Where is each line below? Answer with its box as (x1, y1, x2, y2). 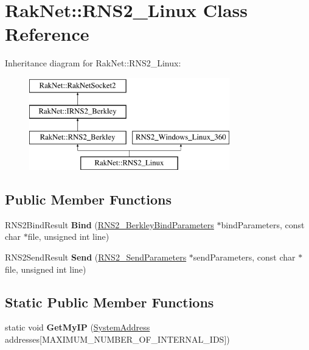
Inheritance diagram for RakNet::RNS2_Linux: (5, 57, 181, 69)
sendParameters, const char (193, 251, 296, 264)
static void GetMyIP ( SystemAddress (5, 321, 150, 334)
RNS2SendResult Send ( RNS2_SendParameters (5, 251, 187, 264)
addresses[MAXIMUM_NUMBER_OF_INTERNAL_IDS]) (5, 333, 230, 346)
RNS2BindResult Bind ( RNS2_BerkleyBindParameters (5, 218, 214, 231)
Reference (5, 21, 89, 46)
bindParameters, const (221, 218, 305, 231)
